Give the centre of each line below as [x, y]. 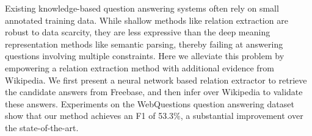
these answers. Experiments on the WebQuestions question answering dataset [150, 103]
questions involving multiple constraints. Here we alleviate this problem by [145, 56]
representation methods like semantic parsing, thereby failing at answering [144, 44]
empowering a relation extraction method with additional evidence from [140, 67]
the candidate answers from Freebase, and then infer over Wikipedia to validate [154, 92]
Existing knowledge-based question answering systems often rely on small [142, 8]
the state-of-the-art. [42, 127]
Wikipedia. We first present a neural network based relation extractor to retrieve [156, 80]
